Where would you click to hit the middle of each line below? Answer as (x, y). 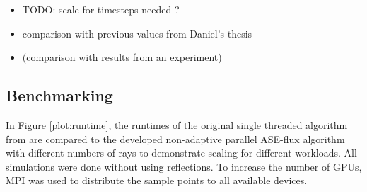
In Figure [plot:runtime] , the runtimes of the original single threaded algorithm (177, 124)
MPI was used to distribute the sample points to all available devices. (157, 180)
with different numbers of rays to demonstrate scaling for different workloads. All (181, 153)
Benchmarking (59, 95)
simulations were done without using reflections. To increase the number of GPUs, (184, 166)
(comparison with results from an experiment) (122, 57)
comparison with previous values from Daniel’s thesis (137, 33)
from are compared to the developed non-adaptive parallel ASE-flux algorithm (175, 139)
